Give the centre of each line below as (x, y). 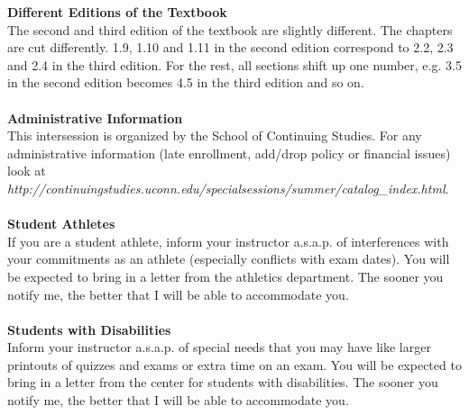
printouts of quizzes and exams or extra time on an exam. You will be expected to (234, 364)
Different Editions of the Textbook (117, 12)
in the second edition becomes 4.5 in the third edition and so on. (186, 82)
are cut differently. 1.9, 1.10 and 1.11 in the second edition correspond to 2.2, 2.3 (230, 47)
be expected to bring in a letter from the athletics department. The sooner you (225, 276)
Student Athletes (61, 224)
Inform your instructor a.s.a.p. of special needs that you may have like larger (219, 347)
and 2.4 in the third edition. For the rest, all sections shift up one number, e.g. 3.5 (234, 64)
